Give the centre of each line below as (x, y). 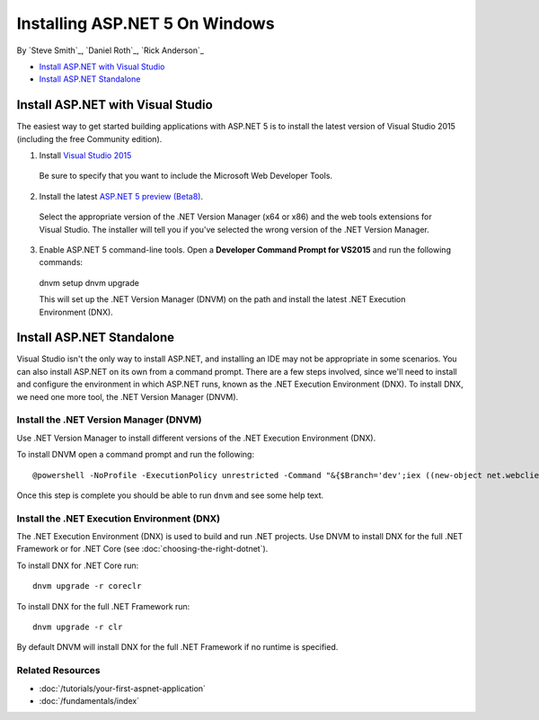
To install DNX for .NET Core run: (78, 565)
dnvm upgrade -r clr (78, 627)
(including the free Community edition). (89, 138)
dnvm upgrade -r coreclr (87, 586)
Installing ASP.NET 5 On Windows (146, 23)
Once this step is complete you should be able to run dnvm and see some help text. (170, 495)
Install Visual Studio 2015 (85, 156)
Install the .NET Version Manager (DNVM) (109, 420)
